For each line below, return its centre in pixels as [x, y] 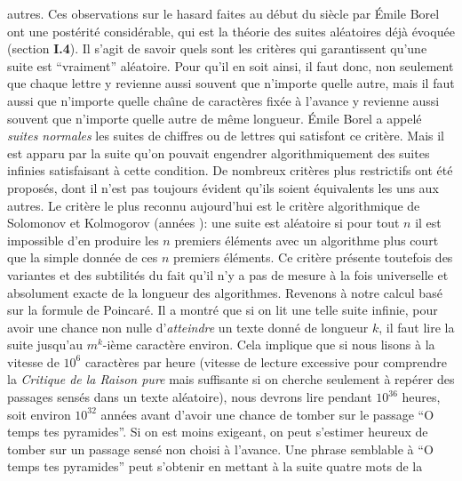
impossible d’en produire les [83, 240]
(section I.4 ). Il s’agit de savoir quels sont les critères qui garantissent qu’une [217, 48]
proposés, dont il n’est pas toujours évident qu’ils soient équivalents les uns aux [223, 187]
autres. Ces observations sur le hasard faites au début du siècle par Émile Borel [223, 13]
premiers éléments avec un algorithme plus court [307, 240]
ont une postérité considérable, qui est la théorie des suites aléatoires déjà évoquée [231, 31]
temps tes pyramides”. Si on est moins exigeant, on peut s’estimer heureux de [218, 432]
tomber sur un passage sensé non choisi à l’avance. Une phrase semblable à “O [220, 449]
